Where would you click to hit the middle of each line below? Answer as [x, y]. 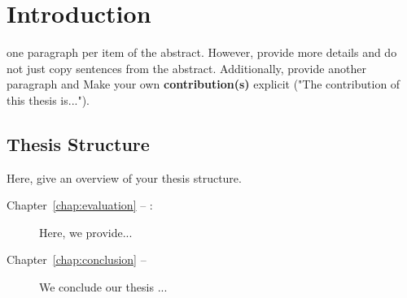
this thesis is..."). [48, 99]
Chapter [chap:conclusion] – [77, 259]
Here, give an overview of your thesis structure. [124, 177]
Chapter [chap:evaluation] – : [80, 205]
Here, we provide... [86, 232]
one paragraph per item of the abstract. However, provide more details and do [202, 52]
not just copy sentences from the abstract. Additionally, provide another [186, 68]
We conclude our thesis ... [103, 287]
